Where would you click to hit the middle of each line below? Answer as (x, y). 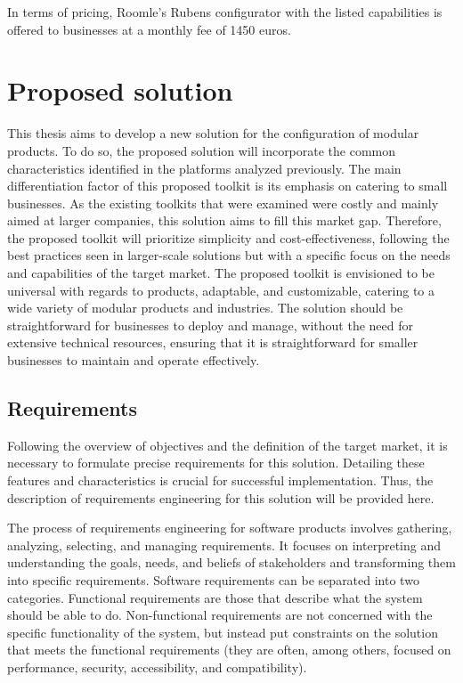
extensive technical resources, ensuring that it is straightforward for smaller (213, 342)
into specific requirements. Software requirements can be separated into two (213, 579)
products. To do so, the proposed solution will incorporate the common (202, 150)
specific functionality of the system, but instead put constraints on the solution (223, 632)
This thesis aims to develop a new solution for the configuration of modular (213, 133)
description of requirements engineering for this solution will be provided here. (221, 497)
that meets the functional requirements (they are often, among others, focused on (229, 650)
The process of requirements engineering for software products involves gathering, (230, 528)
